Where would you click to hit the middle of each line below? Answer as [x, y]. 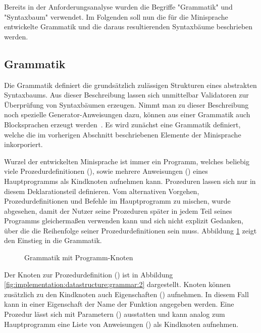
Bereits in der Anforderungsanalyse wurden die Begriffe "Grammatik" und [118, 7]
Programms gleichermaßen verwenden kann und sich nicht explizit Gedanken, [124, 221]
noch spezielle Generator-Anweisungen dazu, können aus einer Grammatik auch [127, 114]
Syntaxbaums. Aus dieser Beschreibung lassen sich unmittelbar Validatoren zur [126, 95]
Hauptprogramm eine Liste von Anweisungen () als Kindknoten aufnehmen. [121, 324]
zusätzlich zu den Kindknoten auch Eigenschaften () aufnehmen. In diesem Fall [126, 294]
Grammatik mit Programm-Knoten [79, 257]
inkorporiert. [23, 144]
